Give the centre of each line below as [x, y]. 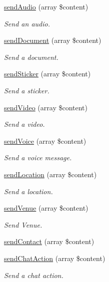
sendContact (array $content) [49, 241]
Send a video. [24, 124]
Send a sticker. [27, 90]
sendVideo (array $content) [46, 107]
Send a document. [31, 57]
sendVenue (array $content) [46, 208]
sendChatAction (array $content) [55, 258]
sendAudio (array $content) [46, 6]
